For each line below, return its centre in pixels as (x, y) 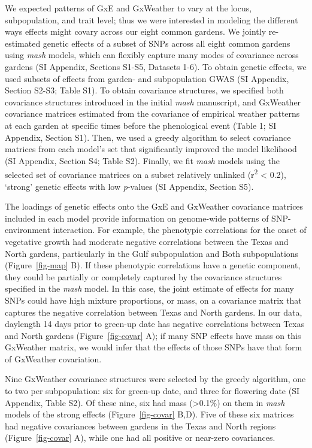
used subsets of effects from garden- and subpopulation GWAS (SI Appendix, (147, 78)
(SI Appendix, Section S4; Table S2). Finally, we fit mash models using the (142, 160)
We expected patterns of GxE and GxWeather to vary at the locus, (128, 8)
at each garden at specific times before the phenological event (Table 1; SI (141, 125)
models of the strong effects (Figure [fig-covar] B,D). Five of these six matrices (149, 414)
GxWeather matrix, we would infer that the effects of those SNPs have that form (154, 347)
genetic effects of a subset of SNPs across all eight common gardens (166, 43)
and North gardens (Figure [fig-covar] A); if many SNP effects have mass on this (153, 335)
